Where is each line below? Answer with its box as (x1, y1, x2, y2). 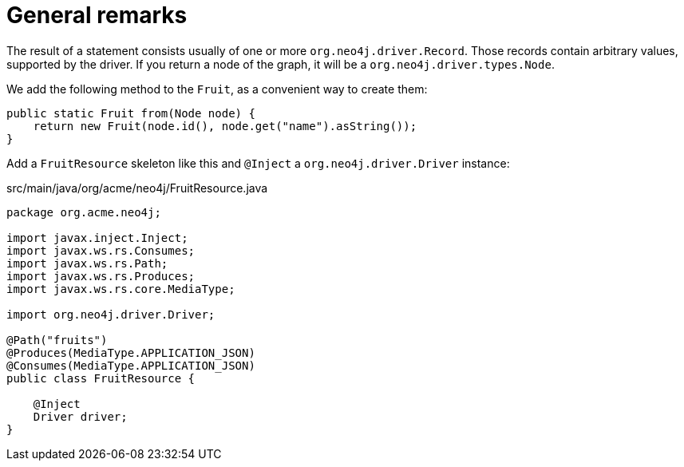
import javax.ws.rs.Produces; (6, 269, 196, 283)
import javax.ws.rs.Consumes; (6, 243, 196, 257)
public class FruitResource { (6, 371, 196, 385)
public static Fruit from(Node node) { (6, 106, 255, 120)
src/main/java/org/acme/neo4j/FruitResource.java (6, 180, 268, 195)
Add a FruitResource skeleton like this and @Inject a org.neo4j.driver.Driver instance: (6, 156, 510, 170)
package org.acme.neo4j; (6, 205, 161, 219)
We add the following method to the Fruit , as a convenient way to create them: (6, 81, 428, 96)
